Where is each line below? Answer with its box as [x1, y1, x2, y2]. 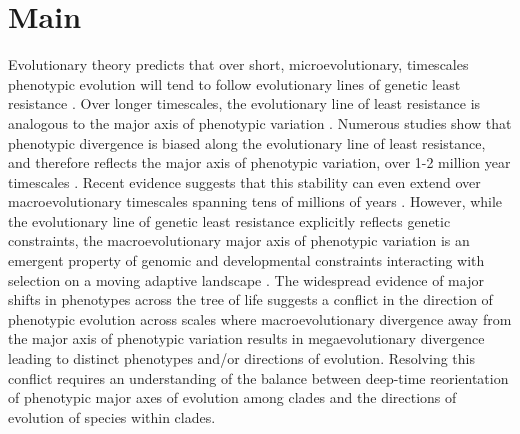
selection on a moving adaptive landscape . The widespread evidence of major [8, 269, 484, 290]
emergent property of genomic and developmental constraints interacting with [8, 250, 485, 271]
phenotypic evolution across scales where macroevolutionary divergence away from [8, 308, 512, 329]
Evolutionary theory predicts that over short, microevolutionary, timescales [8, 54, 469, 75]
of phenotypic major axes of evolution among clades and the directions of [8, 387, 457, 408]
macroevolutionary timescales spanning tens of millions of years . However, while [8, 191, 503, 212]
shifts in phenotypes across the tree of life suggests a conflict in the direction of [8, 289, 493, 310]
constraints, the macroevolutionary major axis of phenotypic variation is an [8, 230, 470, 251]
